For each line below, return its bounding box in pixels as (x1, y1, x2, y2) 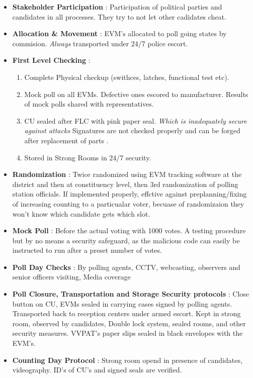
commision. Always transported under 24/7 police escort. (12, 38, 188, 48)
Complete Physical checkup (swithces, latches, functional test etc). (24, 71, 229, 82)
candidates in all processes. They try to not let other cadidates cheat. (12, 11, 226, 22)
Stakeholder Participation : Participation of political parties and (12, 2, 222, 12)
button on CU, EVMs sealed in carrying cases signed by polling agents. (12, 298, 232, 309)
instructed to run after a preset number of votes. (12, 245, 162, 255)
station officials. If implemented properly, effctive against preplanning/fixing (12, 188, 247, 199)
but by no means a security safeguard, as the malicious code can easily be (12, 235, 240, 245)
